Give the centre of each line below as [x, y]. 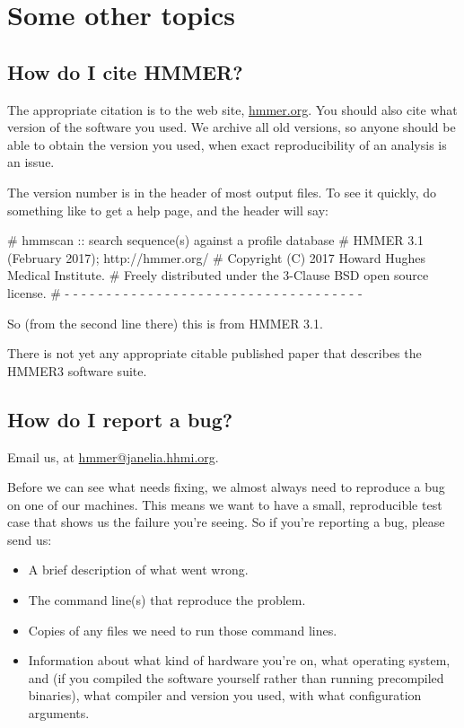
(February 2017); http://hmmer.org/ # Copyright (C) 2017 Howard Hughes [217, 257]
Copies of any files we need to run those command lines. [183, 630]
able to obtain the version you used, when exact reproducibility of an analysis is [227, 144]
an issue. [31, 162]
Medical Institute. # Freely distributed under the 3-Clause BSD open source [218, 275]
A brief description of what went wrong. [138, 570]
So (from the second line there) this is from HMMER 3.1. [165, 323]
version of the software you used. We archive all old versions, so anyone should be [232, 127]
